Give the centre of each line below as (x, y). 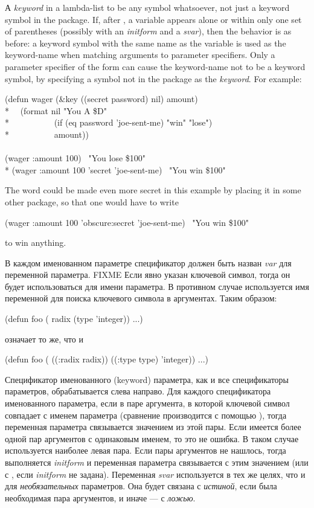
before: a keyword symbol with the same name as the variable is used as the (146, 43)
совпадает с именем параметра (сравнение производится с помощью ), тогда (146, 415)
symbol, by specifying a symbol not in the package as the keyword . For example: (153, 78)
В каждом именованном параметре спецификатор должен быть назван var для (148, 262)
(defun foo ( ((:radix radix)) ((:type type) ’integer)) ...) (107, 359)
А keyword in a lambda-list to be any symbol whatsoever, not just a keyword (147, 7)
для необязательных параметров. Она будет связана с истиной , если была (141, 486)
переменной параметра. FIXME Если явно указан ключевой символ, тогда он (148, 275)
